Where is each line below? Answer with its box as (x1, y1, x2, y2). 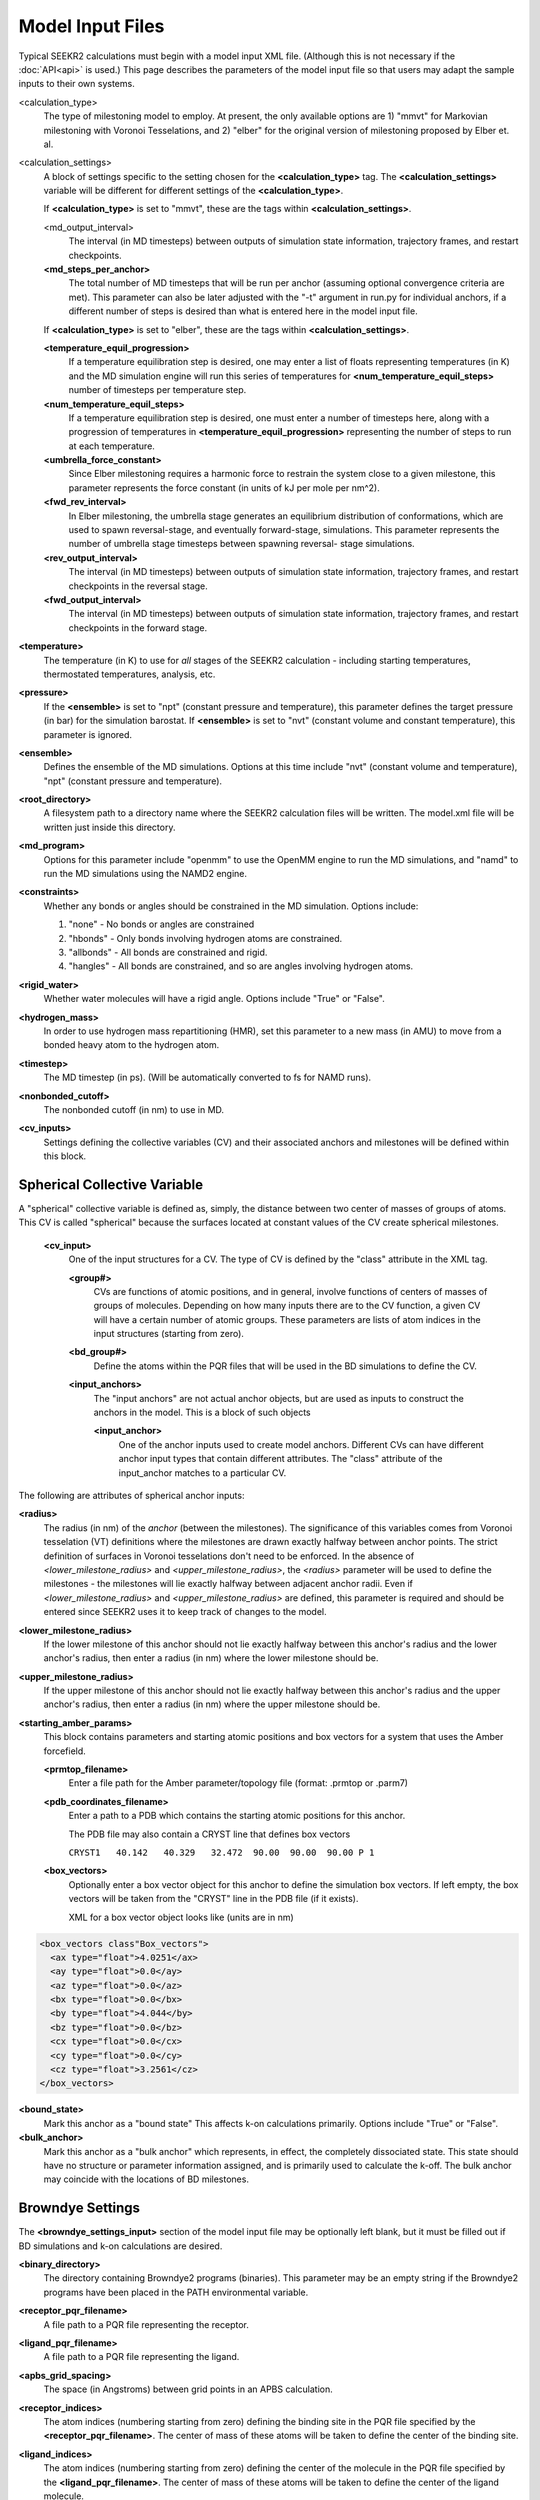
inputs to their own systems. (18, 78, 135, 90)
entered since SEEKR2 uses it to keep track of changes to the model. (43, 1606, 327, 1618)
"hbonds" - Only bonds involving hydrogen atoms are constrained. (68, 932, 343, 944)
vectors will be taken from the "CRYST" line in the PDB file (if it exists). (68, 1893, 359, 1905)
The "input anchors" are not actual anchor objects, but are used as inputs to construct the (93, 1392, 464, 1404)
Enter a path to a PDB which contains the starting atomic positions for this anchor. (68, 1810, 406, 1822)
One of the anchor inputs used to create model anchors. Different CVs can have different (118, 1438, 484, 1450)
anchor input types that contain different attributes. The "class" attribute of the (118, 1453, 443, 1465)
